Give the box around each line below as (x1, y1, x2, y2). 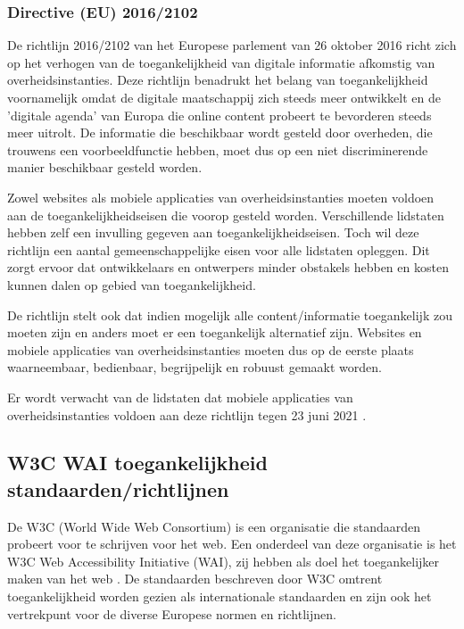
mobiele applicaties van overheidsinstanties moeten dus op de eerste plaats (7, 340, 414, 359)
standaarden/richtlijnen (7, 475, 229, 502)
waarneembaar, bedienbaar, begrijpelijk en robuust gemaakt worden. (7, 358, 382, 377)
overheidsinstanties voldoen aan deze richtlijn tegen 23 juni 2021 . (7, 405, 367, 424)
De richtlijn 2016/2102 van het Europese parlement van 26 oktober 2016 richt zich (7, 36, 457, 54)
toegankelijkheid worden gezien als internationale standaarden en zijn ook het (7, 587, 432, 606)
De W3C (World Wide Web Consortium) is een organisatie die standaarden (7, 517, 421, 535)
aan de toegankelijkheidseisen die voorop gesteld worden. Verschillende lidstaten (7, 205, 444, 224)
